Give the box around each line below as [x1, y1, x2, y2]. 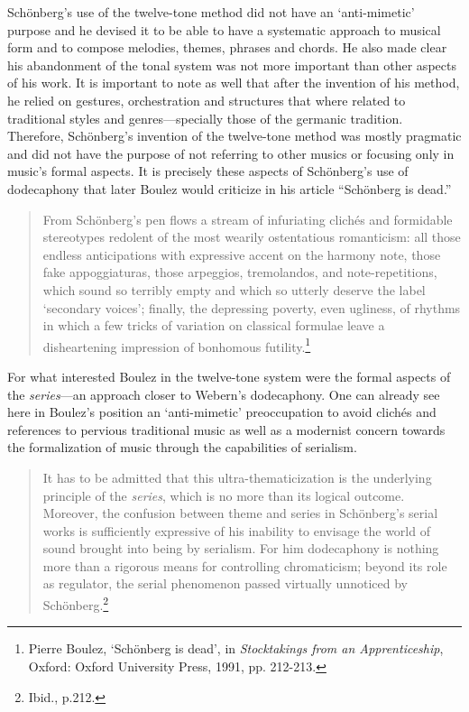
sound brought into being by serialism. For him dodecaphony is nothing [42, 539, 439, 558]
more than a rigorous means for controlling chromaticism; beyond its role [42, 556, 447, 575]
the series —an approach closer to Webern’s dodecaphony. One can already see [7, 384, 440, 403]
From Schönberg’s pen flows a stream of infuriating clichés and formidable [42, 209, 453, 228]
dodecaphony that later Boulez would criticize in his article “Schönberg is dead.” [7, 179, 452, 198]
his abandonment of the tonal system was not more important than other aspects [7, 55, 456, 74]
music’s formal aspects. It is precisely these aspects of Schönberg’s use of [7, 162, 409, 180]
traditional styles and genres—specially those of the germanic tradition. [7, 108, 403, 127]
